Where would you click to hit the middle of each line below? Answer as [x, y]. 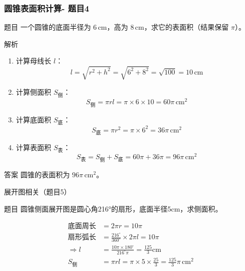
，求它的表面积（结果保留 [186, 27]
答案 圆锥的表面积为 [37, 175]
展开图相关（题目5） [37, 191]
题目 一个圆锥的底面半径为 [48, 27]
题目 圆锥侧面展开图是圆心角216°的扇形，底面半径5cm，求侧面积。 [113, 208]
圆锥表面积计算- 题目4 [47, 8]
